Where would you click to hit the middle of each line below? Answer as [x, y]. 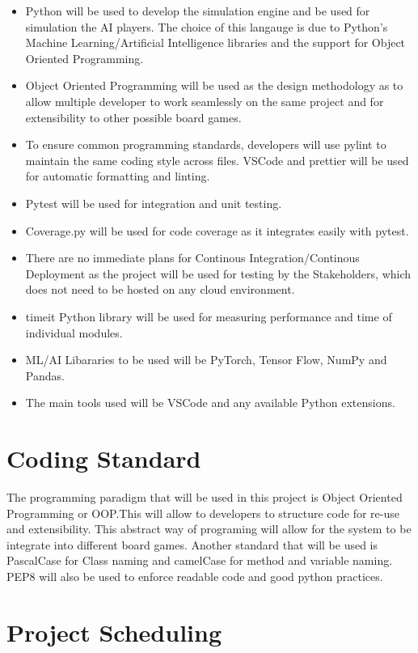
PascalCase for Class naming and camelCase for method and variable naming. [200, 560]
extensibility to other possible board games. [133, 117]
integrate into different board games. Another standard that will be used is [192, 544]
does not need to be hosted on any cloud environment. [160, 289]
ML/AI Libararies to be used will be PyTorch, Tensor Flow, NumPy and [206, 360]
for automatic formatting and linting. [118, 176]
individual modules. [74, 332]
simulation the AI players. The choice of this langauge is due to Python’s [207, 26]
